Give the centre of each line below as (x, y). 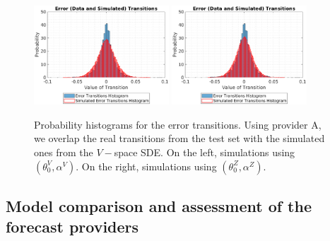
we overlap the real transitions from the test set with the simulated (179, 138)
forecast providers (72, 227)
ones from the (64, 152)
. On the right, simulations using (146, 166)
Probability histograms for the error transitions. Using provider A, (178, 124)
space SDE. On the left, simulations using (205, 152)
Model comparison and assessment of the (159, 206)
